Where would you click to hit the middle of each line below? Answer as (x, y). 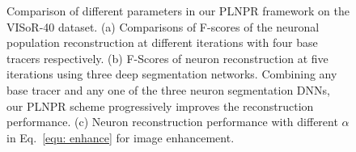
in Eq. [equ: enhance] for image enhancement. (121, 137)
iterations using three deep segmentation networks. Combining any (172, 74)
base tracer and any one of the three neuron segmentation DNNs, (168, 89)
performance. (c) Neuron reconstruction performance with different (172, 122)
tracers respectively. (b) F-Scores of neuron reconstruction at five (167, 58)
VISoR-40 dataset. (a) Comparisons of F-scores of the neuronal (163, 26)
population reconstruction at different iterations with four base (162, 42)
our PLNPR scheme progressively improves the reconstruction (160, 106)
